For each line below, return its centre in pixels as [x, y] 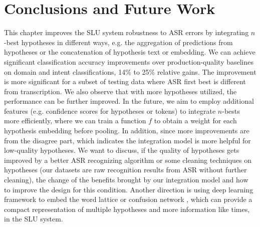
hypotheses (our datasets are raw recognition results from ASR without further [125, 170]
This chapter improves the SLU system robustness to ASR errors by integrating [126, 32]
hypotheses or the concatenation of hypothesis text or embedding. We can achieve [130, 52]
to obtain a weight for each [195, 121]
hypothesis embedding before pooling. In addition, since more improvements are [127, 131]
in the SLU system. [34, 219]
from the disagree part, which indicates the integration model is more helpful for [127, 140]
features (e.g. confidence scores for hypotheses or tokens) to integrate [110, 110]
